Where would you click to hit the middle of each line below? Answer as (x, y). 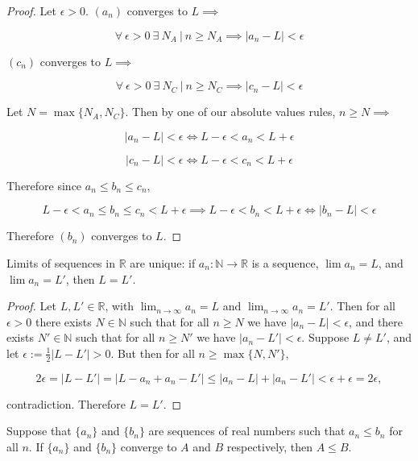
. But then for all (153, 353)
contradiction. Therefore (66, 403)
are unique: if (163, 262)
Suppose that (39, 431)
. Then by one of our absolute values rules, (230, 112)
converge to (149, 446)
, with (120, 306)
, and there (376, 321)
